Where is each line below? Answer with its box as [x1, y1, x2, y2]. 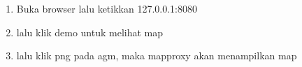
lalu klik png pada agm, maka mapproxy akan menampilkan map [16, 48, 297, 63]
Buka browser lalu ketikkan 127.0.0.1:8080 [16, 1, 197, 15]
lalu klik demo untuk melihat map [16, 24, 164, 39]
